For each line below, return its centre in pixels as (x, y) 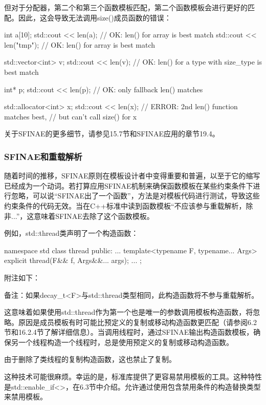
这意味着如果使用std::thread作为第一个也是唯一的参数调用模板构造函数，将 (129, 312)
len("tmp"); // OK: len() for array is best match (80, 44)
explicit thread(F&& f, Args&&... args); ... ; (73, 260)
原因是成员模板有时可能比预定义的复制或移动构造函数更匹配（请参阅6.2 (137, 322)
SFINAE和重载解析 (43, 156)
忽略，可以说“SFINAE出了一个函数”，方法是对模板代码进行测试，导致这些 (135, 196)
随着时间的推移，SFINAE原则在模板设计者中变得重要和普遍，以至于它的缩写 (132, 176)
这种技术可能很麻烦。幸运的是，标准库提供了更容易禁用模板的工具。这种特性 (133, 377)
